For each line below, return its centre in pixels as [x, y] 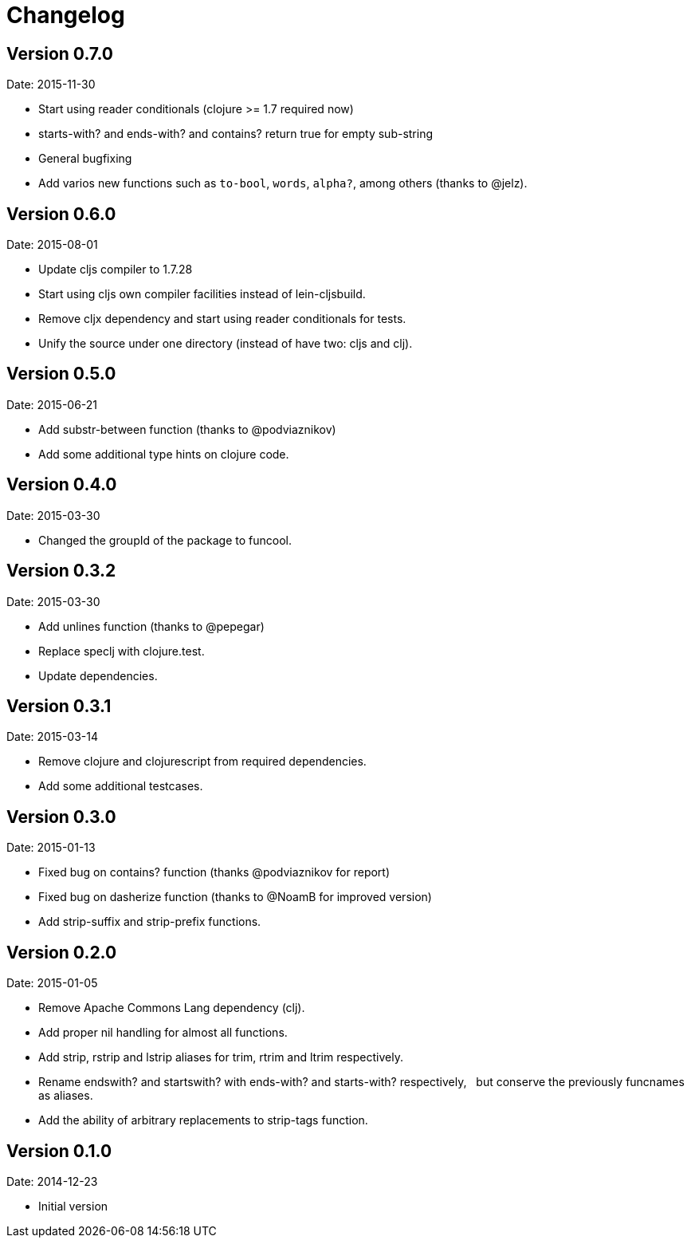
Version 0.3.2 [61, 571]
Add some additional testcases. [121, 786]
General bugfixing [85, 159]
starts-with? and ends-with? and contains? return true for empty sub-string [236, 134]
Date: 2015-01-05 [52, 983]
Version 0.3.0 [61, 817]
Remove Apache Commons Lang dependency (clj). [172, 1008]
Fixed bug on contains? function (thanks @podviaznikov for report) [214, 872]
